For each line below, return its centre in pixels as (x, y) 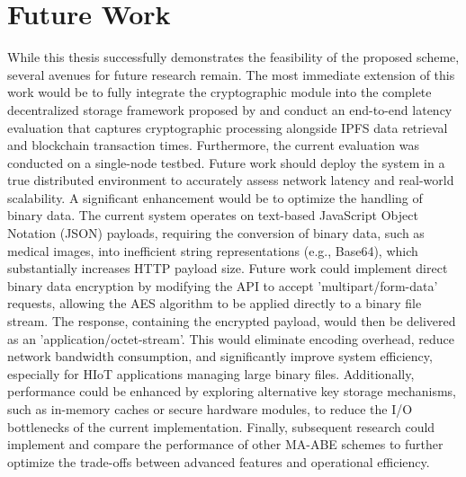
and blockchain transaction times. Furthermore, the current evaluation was (214, 145)
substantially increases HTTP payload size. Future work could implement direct (228, 268)
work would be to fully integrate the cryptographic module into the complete (220, 92)
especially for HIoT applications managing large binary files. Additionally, (211, 373)
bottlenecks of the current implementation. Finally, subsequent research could (221, 426)
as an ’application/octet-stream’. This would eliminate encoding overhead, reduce (231, 338)
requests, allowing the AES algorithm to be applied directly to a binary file (215, 303)
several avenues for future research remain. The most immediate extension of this (231, 74)
